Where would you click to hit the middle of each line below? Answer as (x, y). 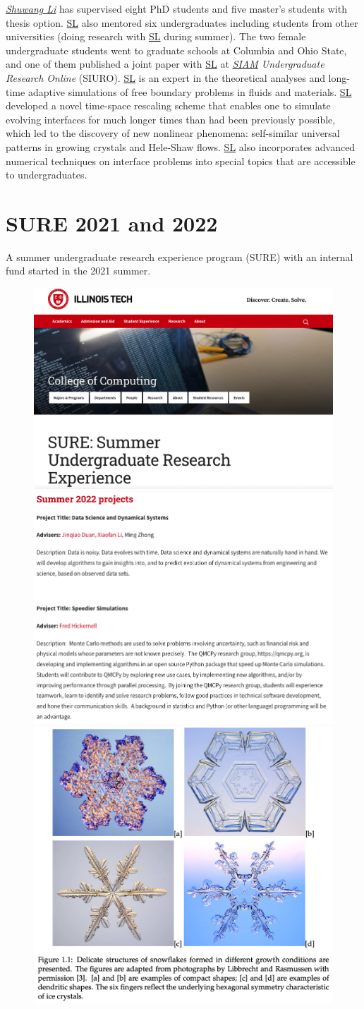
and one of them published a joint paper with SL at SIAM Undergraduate (165, 64)
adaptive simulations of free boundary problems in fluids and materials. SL (190, 91)
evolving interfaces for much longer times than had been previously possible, (171, 119)
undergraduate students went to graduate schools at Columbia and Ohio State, (176, 50)
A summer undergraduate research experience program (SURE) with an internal (180, 256)
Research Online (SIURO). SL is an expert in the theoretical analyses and (165, 77)
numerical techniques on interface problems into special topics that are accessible (181, 161)
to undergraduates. (47, 175)
